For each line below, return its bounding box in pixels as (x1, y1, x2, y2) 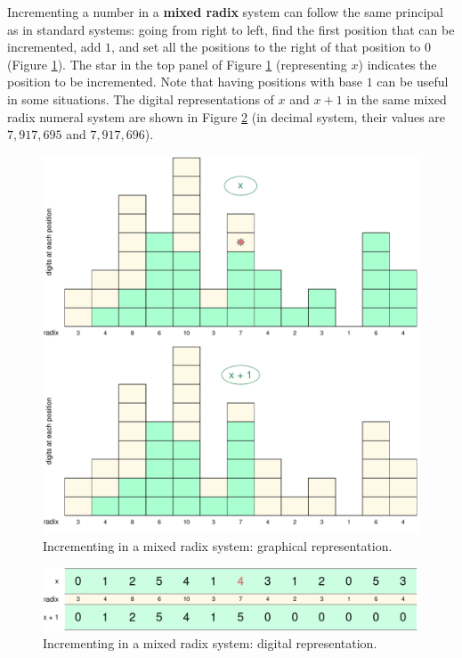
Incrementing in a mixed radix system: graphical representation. (43, 537, 393, 555)
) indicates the (358, 54, 437, 73)
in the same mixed (346, 89, 447, 108)
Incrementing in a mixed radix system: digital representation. (43, 633, 377, 652)
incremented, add (7, 37, 101, 56)
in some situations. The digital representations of (7, 89, 274, 108)
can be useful (377, 72, 449, 91)
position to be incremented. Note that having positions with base (7, 72, 362, 91)
